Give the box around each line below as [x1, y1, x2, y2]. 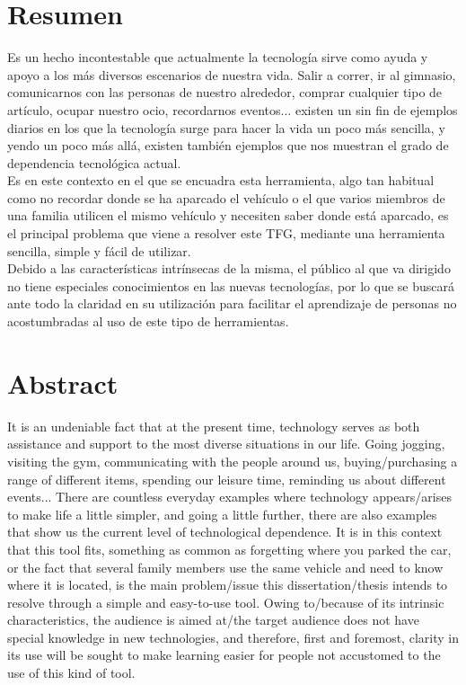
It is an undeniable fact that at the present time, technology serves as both [7, 416, 420, 435]
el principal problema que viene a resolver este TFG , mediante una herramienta [7, 224, 445, 243]
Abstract [7, 364, 119, 401]
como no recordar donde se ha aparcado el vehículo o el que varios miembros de [7, 188, 445, 207]
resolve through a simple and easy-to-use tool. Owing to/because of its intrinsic [7, 592, 444, 611]
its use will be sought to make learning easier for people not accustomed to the [7, 645, 441, 664]
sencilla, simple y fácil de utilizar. [7, 241, 191, 260]
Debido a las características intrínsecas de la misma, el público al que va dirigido [7, 259, 451, 278]
